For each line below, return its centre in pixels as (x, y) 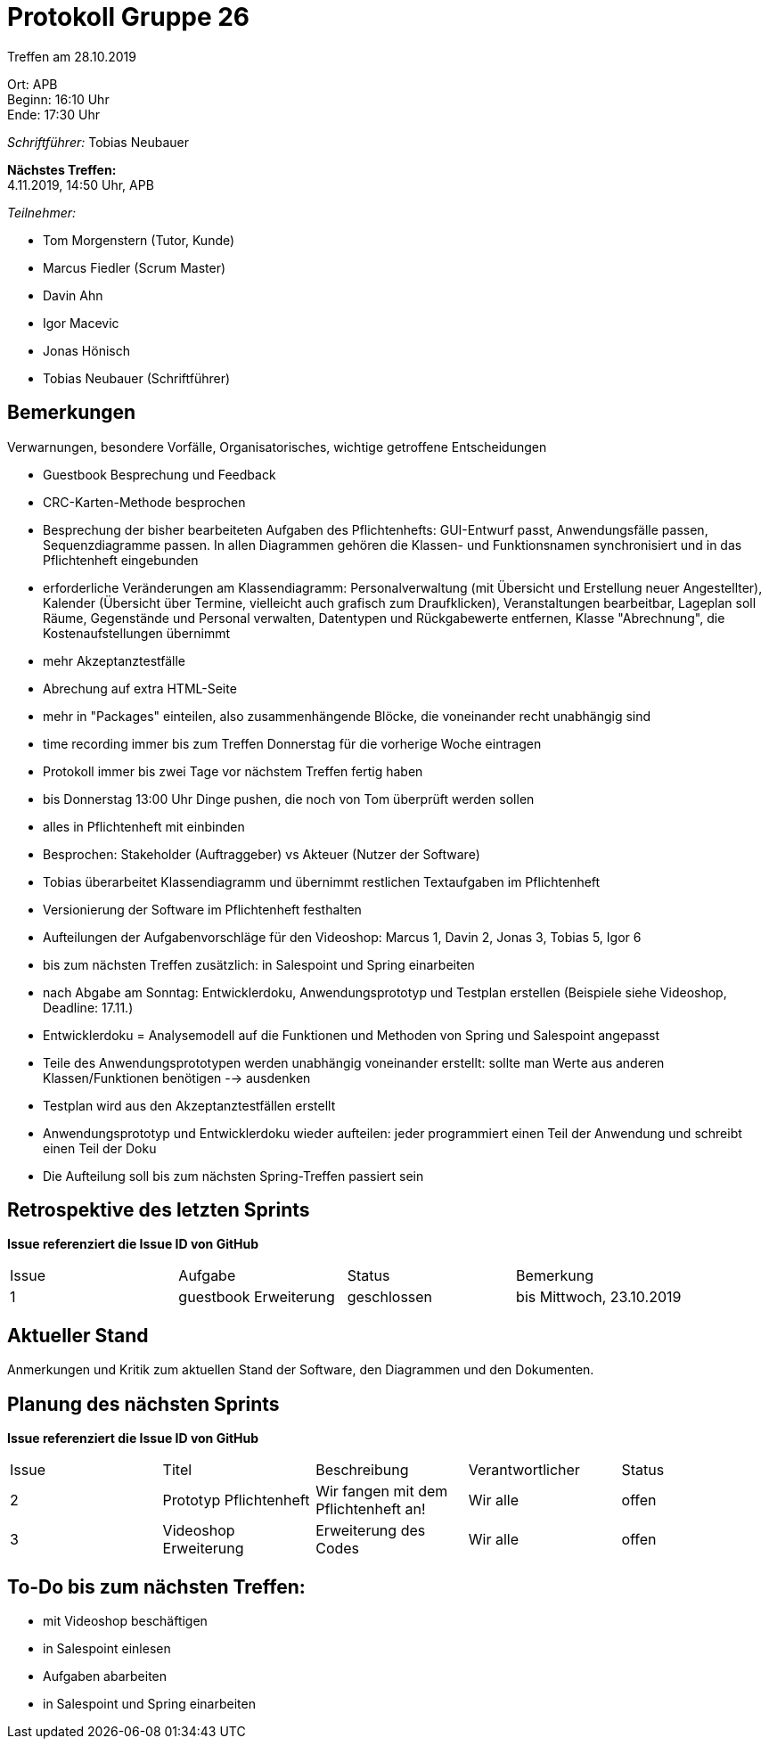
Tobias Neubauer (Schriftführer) (137, 378)
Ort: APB (33, 84)
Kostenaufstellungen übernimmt (137, 633)
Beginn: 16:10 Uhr (58, 99)
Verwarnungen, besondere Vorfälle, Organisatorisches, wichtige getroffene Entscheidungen (277, 447)
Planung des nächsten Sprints (143, 1404)
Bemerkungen (72, 413)
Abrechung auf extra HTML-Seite (140, 688)
